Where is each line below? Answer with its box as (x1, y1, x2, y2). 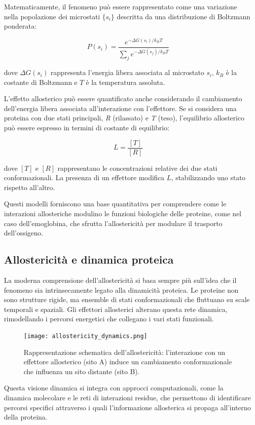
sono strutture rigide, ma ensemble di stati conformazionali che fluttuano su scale (4, 294, 250, 305)
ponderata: (4, 21, 36, 31)
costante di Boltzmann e (4, 77, 77, 87)
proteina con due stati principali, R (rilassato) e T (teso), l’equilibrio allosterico (4, 113, 245, 123)
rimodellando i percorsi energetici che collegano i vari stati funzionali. (4, 313, 214, 324)
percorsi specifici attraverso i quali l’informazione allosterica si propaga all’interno (4, 402, 251, 412)
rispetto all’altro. (4, 182, 55, 192)
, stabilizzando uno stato (171, 172, 246, 183)
